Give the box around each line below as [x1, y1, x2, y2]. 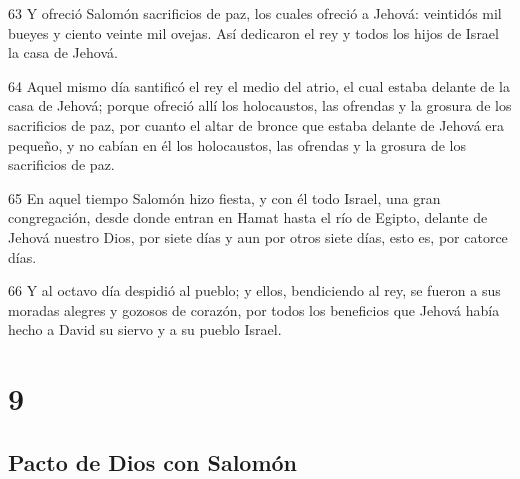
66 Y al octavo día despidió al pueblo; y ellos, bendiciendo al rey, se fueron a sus [8, 280, 501, 301]
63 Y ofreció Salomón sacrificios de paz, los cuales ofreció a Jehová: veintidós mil [8, 3, 502, 23]
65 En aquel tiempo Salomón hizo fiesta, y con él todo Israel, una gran [8, 187, 441, 208]
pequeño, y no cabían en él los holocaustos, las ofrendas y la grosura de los [8, 134, 466, 155]
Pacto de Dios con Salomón [8, 446, 298, 477]
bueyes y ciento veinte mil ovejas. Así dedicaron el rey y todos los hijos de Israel [8, 22, 499, 43]
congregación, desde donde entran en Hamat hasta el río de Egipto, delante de [8, 207, 488, 228]
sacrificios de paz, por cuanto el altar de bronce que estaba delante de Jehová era [8, 114, 505, 135]
